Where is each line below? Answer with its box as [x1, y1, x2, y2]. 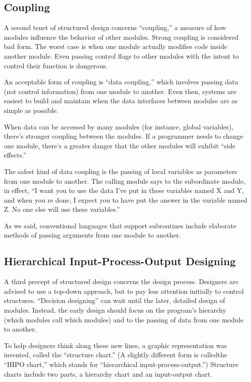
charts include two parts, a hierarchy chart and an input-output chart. [4, 368, 212, 379]
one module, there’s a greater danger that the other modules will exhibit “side [4, 140, 236, 150]
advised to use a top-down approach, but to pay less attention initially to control [4, 286, 244, 296]
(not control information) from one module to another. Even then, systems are [4, 86, 236, 96]
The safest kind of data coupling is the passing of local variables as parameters [4, 166, 237, 176]
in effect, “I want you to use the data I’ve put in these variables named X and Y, [4, 185, 244, 195]
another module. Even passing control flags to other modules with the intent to [4, 50, 239, 61]
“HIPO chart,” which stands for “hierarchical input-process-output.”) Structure [4, 359, 238, 369]
